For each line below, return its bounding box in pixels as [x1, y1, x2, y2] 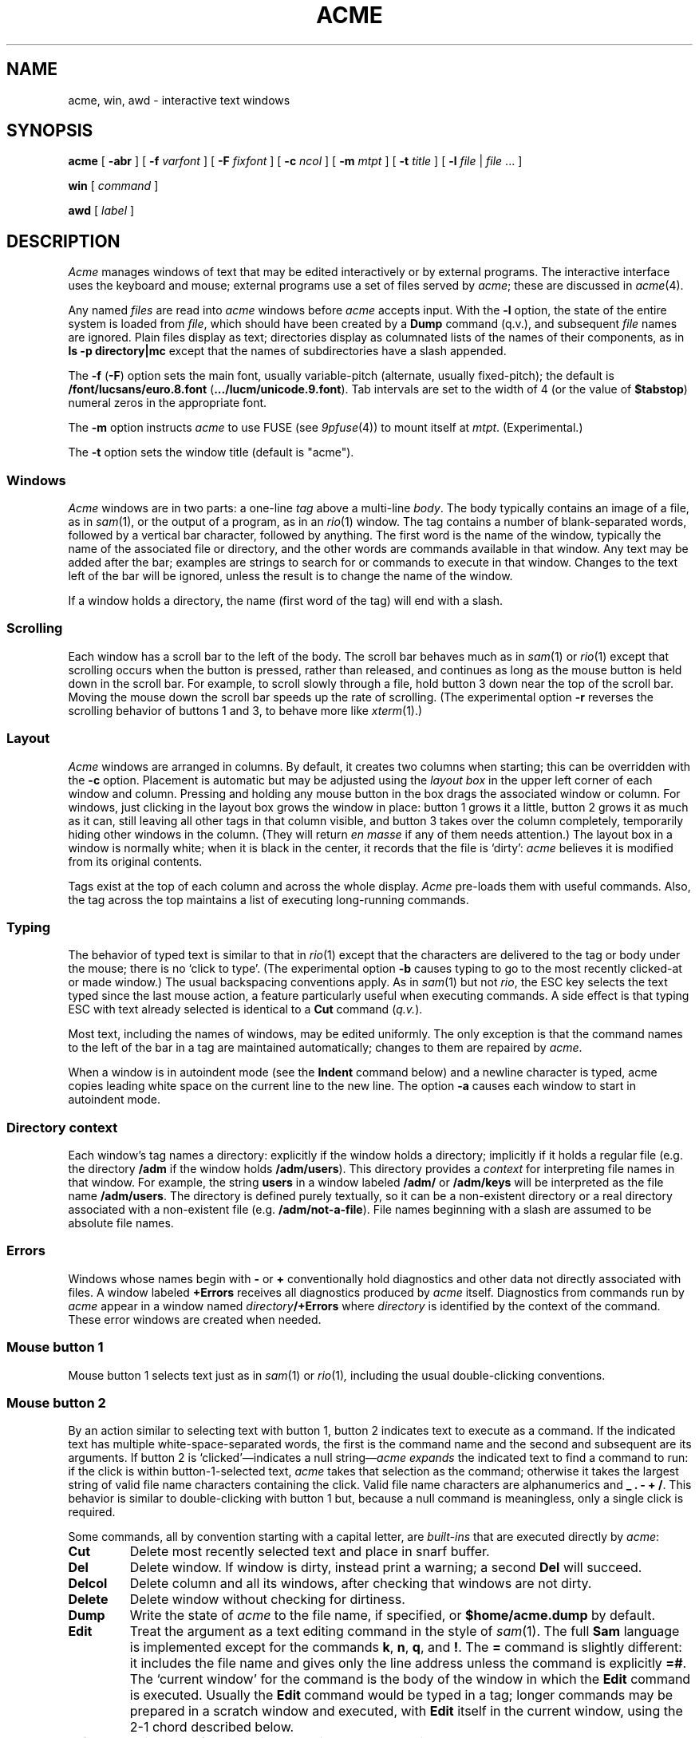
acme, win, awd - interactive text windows [68, 93, 290, 107]
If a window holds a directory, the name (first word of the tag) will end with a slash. [68, 594, 504, 608]
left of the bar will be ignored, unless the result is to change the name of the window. [68, 569, 513, 583]
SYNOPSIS [6, 120, 93, 141]
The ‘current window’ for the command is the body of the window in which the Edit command [129, 1671, 691, 1688]
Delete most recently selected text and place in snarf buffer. [129, 1543, 490, 1560]
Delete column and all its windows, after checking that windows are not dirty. [129, 1575, 592, 1592]
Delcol [68, 1575, 108, 1592]
